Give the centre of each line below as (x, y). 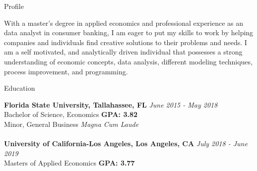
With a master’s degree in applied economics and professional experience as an (124, 23)
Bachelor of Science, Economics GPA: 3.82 (71, 114)
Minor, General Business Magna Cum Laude (71, 124)
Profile (14, 6)
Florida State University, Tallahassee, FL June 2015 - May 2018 (111, 104)
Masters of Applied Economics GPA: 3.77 (69, 163)
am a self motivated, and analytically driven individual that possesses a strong (123, 52)
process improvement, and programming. (66, 71)
